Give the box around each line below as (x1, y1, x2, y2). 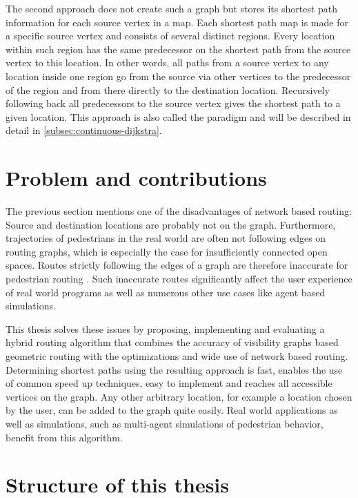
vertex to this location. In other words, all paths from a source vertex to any (6, 55, 329, 70)
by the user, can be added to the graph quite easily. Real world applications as (6, 403, 338, 417)
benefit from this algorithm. (6, 430, 123, 444)
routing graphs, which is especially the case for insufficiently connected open (6, 244, 328, 258)
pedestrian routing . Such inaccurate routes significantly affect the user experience (6, 271, 352, 286)
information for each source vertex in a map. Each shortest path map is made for (6, 15, 348, 29)
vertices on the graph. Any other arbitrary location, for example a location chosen (6, 389, 352, 403)
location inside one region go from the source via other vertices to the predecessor (6, 68, 351, 83)
